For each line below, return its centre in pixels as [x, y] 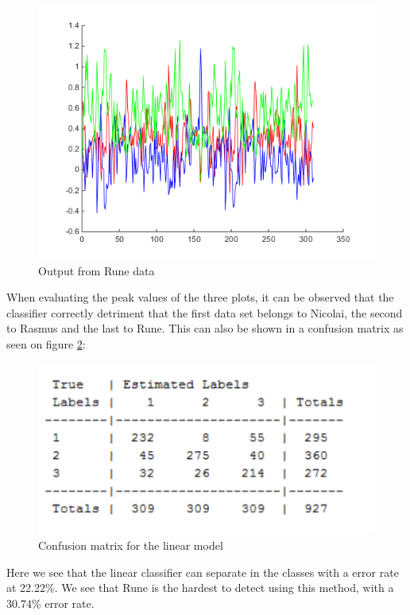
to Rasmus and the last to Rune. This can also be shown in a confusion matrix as [205, 328]
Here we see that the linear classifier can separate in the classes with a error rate [203, 572]
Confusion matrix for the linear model [131, 545]
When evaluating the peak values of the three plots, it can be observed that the [200, 297]
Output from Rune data [97, 270]
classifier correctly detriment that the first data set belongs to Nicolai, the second [205, 312]
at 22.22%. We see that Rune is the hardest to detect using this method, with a [200, 588]
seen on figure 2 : [46, 343]
